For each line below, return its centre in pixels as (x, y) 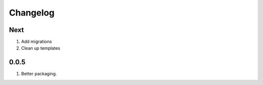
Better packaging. (39, 74)
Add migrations (37, 42)
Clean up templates (41, 48)
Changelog (32, 13)
